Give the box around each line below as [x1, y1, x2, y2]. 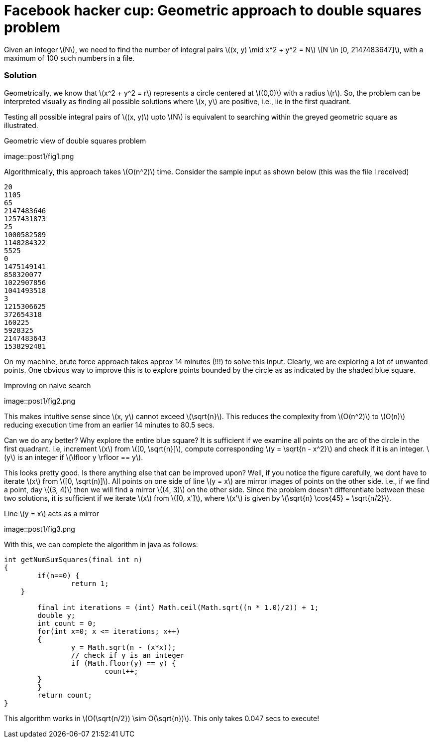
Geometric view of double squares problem [4, 136, 146, 145]
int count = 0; [37, 619, 97, 627]
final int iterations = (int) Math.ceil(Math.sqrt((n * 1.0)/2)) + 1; [37, 603, 319, 611]
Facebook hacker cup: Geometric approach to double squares [4, 2, 422, 19]
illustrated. [4, 121, 38, 130]
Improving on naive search [4, 381, 91, 390]
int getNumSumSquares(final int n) [4, 555, 143, 564]
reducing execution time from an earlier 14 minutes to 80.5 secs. [4, 420, 215, 429]
